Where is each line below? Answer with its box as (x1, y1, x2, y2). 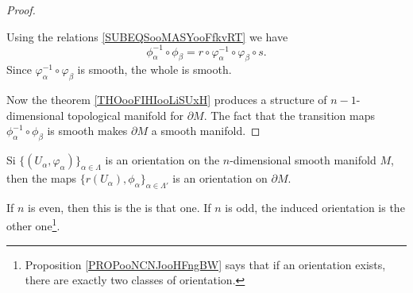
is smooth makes (47, 122, 128, 139)
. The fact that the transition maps (203, 106, 375, 123)
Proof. (6, 2, 36, 17)
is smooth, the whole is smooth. (77, 61, 232, 78)
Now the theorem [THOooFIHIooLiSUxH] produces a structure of (6, 91, 327, 108)
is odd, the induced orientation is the (225, 199, 405, 215)
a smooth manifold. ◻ (151, 122, 261, 139)
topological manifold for (68, 106, 183, 123)
